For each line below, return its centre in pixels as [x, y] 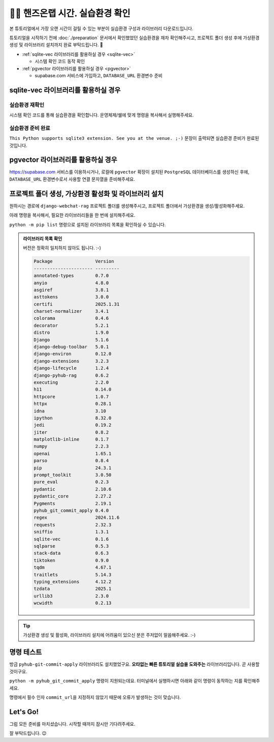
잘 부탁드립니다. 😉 [28, 733]
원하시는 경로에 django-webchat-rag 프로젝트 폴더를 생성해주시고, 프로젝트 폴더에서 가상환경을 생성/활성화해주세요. [127, 205]
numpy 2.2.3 [71, 447]
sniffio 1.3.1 [71, 532]
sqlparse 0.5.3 [71, 546]
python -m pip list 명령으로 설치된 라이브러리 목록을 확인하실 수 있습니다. [88, 224]
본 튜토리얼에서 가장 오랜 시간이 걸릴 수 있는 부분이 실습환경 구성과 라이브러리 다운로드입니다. [101, 28]
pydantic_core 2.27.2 [73, 496]
